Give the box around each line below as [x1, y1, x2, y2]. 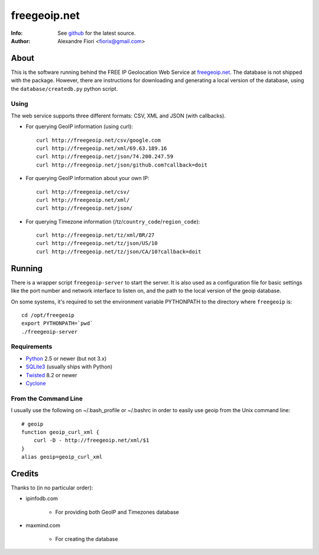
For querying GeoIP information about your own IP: [25, 175, 150, 182]
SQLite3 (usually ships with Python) [25, 363, 113, 370]
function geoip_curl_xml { [21, 429, 100, 435]
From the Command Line [11, 394, 83, 403]
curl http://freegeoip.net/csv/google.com [36, 136, 161, 143]
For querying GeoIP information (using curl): [25, 123, 133, 130]
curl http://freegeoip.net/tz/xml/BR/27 [36, 232, 155, 239]
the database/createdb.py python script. [11, 85, 118, 92]
